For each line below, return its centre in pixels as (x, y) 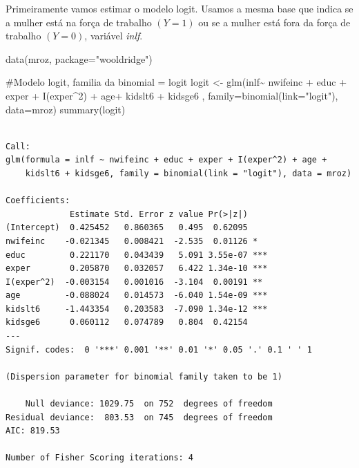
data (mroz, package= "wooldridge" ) (79, 58)
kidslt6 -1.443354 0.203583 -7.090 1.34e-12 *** (137, 309)
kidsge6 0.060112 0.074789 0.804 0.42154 (127, 322)
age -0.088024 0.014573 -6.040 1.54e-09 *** (137, 296)
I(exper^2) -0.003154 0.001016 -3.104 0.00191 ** (134, 282)
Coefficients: (38, 201)
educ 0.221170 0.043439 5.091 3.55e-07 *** (137, 255)
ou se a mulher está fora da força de (274, 22)
